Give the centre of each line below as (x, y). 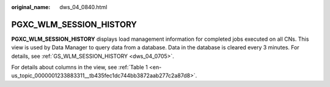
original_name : (31, 7)
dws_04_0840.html (83, 7)
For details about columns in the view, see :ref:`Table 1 (79, 68)
